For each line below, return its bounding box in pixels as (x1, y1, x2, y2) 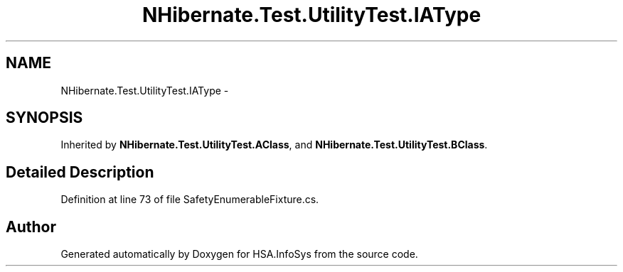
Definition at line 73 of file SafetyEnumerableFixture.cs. (60, 193, 319, 206)
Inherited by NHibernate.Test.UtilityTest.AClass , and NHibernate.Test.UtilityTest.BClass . (60, 138, 488, 151)
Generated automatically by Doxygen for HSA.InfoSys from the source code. (60, 248, 418, 261)
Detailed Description (6, 163, 154, 181)
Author (6, 217, 56, 236)
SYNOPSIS (6, 109, 83, 127)
